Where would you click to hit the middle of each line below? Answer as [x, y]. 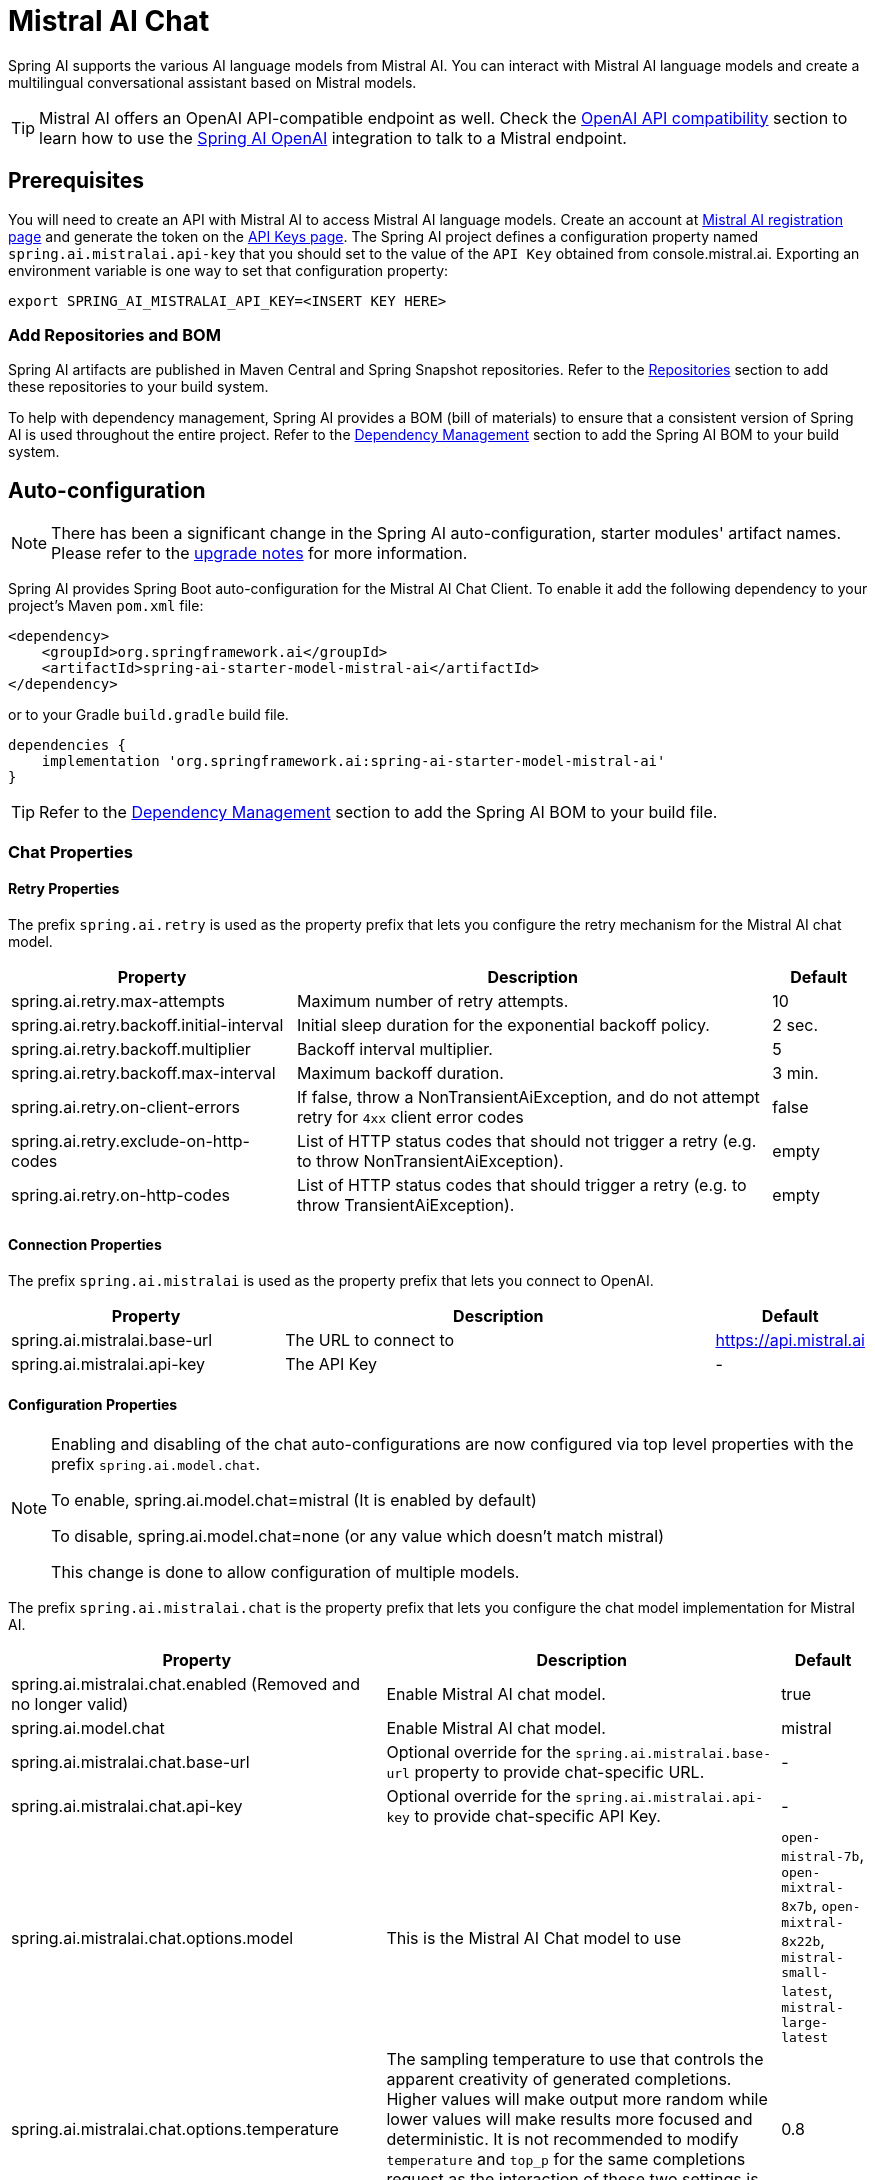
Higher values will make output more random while [577, 2099]
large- [805, 2023]
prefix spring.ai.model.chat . [156, 1464]
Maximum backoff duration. [400, 1072]
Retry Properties [64, 889]
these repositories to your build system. [138, 387]
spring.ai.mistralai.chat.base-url [130, 1762]
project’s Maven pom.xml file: [106, 606]
